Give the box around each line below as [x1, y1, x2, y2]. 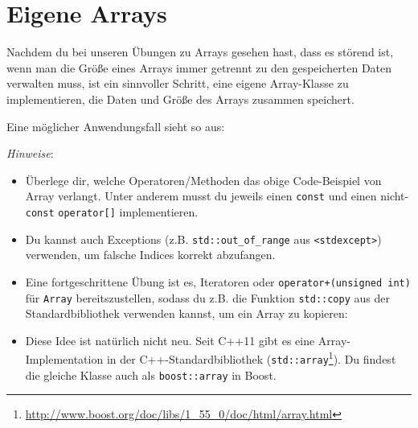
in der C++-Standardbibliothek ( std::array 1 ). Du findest [106, 348, 396, 367]
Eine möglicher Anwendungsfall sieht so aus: [6, 117, 225, 134]
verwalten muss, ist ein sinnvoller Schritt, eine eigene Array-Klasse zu [6, 75, 349, 92]
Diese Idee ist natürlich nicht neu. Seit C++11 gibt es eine [25, 331, 315, 348]
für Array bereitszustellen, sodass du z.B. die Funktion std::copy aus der [25, 289, 390, 306]
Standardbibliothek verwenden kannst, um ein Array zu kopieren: [25, 305, 348, 322]
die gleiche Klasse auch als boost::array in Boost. [25, 366, 277, 383]
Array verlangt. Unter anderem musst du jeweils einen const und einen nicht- [25, 187, 409, 204]
